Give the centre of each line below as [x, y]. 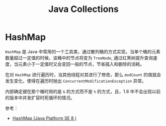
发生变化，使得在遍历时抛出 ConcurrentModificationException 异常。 [76, 81]
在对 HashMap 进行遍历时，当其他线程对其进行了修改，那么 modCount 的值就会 [83, 74]
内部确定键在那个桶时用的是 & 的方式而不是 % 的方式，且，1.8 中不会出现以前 [83, 91]
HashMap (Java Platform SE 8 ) [44, 118]
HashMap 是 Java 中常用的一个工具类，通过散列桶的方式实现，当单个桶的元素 [83, 51]
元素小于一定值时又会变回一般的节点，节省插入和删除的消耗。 [81, 64]
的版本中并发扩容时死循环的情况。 [40, 98]
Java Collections [83, 9]
